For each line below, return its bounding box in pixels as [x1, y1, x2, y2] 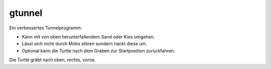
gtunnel [9, 7, 43, 18]
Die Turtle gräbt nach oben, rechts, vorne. [9, 57, 96, 63]
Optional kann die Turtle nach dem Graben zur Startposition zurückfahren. [22, 48, 175, 54]
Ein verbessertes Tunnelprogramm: [9, 25, 82, 31]
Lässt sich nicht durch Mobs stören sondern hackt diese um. [22, 41, 148, 47]
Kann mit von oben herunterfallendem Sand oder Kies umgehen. [22, 34, 155, 40]
